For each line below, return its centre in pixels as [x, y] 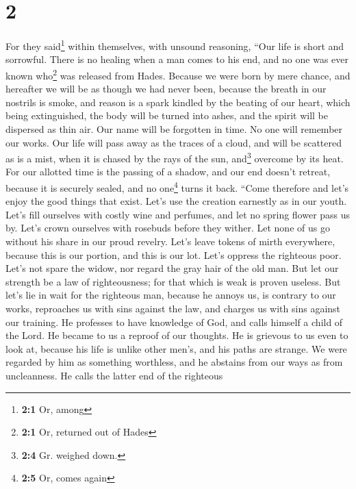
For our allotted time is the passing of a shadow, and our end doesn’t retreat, [168, 172]
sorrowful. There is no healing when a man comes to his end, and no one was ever [177, 59]
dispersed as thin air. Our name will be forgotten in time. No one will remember [174, 129]
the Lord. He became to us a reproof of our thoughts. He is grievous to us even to [177, 335]
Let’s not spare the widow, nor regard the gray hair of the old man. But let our [172, 268]
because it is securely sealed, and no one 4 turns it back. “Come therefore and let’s [177, 187]
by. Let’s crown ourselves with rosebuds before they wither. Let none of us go [168, 228]
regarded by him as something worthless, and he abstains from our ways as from [174, 362]
